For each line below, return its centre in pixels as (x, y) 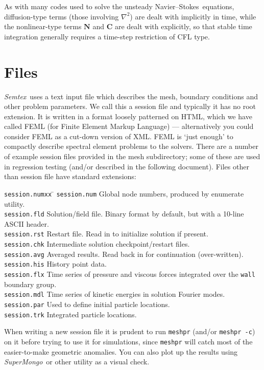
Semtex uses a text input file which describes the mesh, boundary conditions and (131, 96)
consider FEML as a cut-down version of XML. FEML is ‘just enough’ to (119, 136)
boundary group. (30, 284)
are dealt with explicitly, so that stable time (183, 26)
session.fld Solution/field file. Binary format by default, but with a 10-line (124, 214)
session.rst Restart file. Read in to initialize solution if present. (106, 234)
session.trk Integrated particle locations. (70, 314)
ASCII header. (27, 223)
